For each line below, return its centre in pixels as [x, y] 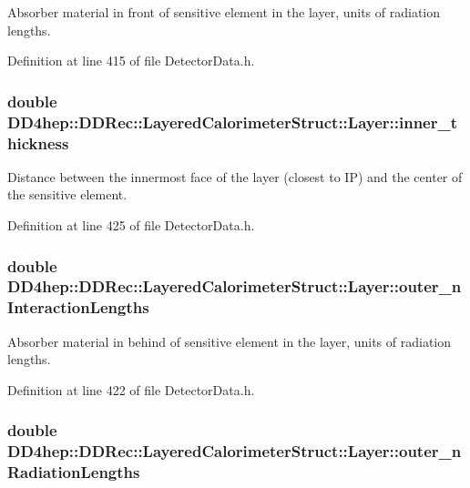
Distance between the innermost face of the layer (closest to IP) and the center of [235, 176]
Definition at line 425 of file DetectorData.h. [131, 225]
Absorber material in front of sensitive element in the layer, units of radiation [224, 12]
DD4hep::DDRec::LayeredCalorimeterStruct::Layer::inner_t [233, 122]
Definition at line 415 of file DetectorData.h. [131, 61]
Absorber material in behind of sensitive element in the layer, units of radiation [230, 341]
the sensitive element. [67, 194]
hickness [38, 142]
